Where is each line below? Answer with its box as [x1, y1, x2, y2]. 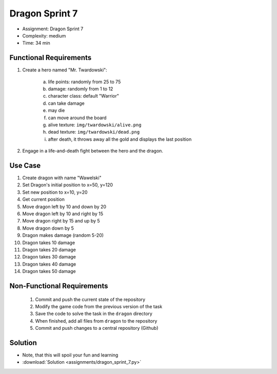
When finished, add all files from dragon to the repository [35, 317, 157, 324]
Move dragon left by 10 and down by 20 [22, 203, 107, 210]
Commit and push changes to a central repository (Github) [35, 325, 159, 331]
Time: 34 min [22, 40, 51, 46]
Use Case [9, 161, 41, 170]
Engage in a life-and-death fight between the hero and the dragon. [22, 148, 164, 154]
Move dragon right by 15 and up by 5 [22, 218, 100, 224]
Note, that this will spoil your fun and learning [22, 352, 118, 358]
